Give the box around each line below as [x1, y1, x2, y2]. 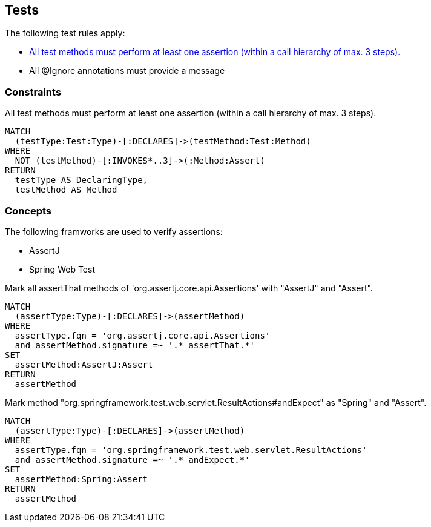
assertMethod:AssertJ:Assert [15, 359, 153, 370]
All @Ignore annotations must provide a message [29, 65, 225, 76]
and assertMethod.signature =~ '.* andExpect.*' [15, 454, 250, 465]
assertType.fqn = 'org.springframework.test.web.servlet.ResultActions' [15, 445, 367, 455]
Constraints [5, 85, 62, 98]
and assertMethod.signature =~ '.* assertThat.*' [15, 340, 255, 350]
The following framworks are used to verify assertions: [5, 226, 223, 237]
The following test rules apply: [5, 28, 125, 39]
